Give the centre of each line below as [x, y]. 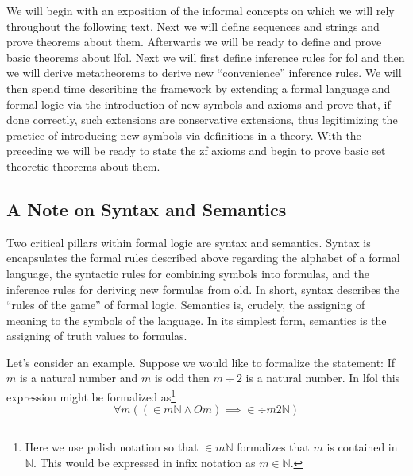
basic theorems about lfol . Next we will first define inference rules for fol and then [206, 57]
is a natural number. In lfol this [323, 378]
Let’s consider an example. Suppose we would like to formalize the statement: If [201, 362]
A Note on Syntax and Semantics [147, 209]
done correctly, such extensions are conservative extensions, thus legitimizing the [202, 120]
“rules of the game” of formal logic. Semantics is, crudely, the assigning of [186, 305]
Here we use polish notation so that [112, 447]
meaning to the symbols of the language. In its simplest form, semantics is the [197, 320]
